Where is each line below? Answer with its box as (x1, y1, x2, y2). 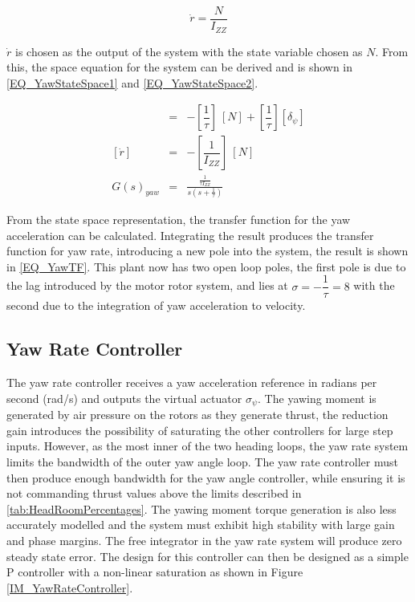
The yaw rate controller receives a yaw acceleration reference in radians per (6, 374, 377, 391)
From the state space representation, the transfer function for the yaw (6, 210, 351, 227)
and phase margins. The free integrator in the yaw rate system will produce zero (6, 532, 402, 548)
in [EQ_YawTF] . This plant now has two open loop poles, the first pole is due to (6, 258, 406, 275)
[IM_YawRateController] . (6, 579, 133, 596)
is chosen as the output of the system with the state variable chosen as (14, 43, 363, 59)
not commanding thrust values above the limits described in (6, 485, 302, 502)
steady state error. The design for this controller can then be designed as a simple (6, 547, 409, 564)
